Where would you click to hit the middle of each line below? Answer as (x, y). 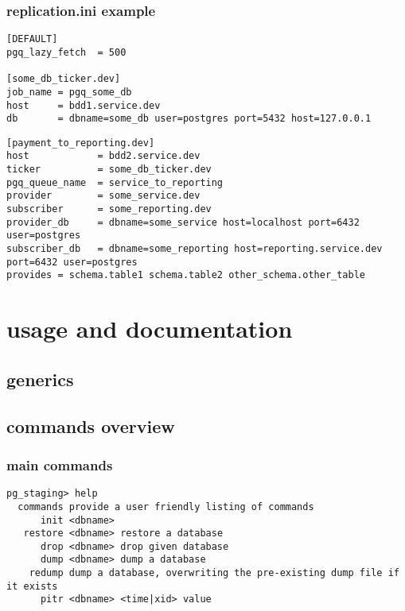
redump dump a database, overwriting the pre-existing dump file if (214, 573)
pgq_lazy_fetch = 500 (66, 52)
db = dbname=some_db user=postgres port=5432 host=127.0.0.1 (189, 119)
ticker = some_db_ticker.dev (109, 170)
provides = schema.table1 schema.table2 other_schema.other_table (186, 275)
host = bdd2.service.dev (103, 156)
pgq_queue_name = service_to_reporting (115, 182)
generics (40, 379)
